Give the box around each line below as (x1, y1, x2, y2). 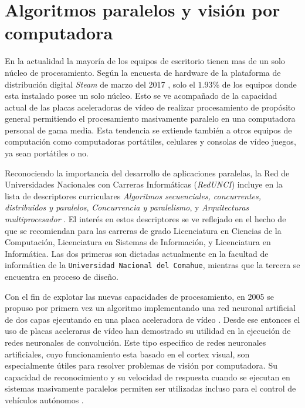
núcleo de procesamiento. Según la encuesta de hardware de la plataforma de (5, 66, 281, 78)
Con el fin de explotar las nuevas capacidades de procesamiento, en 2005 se (5, 290, 274, 302)
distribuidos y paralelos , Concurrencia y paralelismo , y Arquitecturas (5, 201, 249, 213)
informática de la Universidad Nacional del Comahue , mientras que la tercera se (5, 259, 300, 271)
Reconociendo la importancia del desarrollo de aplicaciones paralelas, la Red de (5, 166, 290, 179)
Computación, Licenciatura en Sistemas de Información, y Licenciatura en (5, 236, 271, 248)
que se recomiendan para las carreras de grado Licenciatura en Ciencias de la (5, 224, 282, 236)
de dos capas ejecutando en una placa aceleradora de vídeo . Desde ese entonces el (5, 313, 300, 325)
